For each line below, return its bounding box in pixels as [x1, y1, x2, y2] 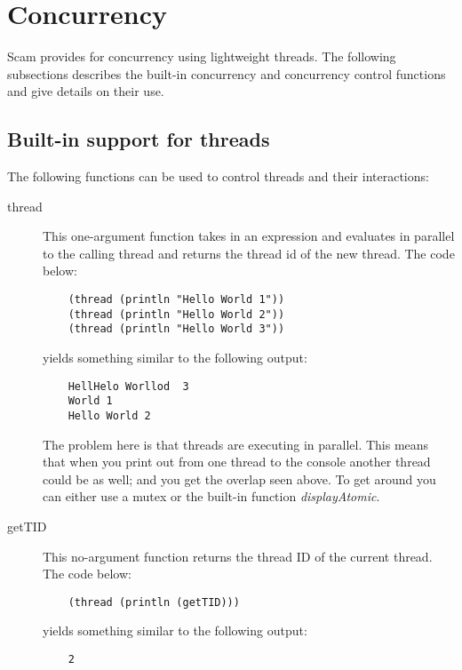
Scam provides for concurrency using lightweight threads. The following [7, 47, 396, 66]
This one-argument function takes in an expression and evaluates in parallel [43, 227, 455, 245]
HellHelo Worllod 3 [68, 379, 189, 393]
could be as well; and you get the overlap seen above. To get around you [43, 469, 436, 488]
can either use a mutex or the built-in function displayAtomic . [43, 487, 380, 506]
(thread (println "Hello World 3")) [68, 323, 285, 336]
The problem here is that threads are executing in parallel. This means [43, 435, 429, 453]
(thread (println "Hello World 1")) [68, 293, 285, 307]
